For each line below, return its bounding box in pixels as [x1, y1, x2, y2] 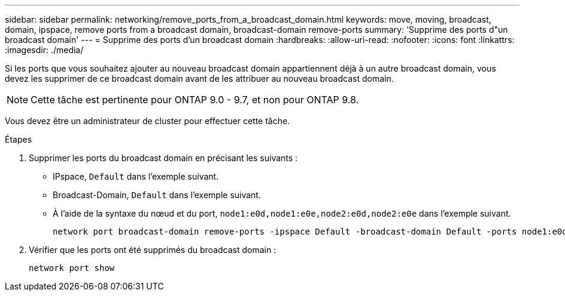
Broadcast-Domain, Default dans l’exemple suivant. [53, 190, 261, 200]
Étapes [5, 134, 32, 144]
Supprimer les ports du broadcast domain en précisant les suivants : [29, 153, 298, 163]
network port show [29, 263, 115, 273]
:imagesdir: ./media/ [5, 45, 84, 55]
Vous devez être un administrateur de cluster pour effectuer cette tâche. [5, 116, 290, 126]
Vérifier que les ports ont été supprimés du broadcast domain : [29, 245, 277, 255]
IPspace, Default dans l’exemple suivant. [53, 171, 219, 181]
